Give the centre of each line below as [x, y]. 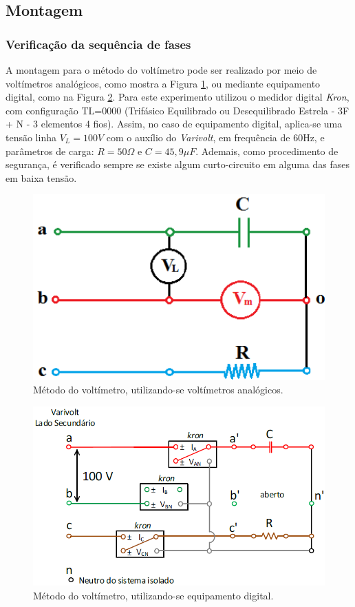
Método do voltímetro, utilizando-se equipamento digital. [153, 595]
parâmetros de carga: [50, 151]
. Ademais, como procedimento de [267, 151]
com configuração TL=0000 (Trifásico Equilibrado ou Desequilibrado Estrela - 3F [177, 110]
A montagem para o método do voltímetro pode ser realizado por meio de [161, 70]
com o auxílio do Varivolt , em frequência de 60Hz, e [215, 137]
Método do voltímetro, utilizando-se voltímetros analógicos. [158, 390]
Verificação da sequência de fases [98, 44]
